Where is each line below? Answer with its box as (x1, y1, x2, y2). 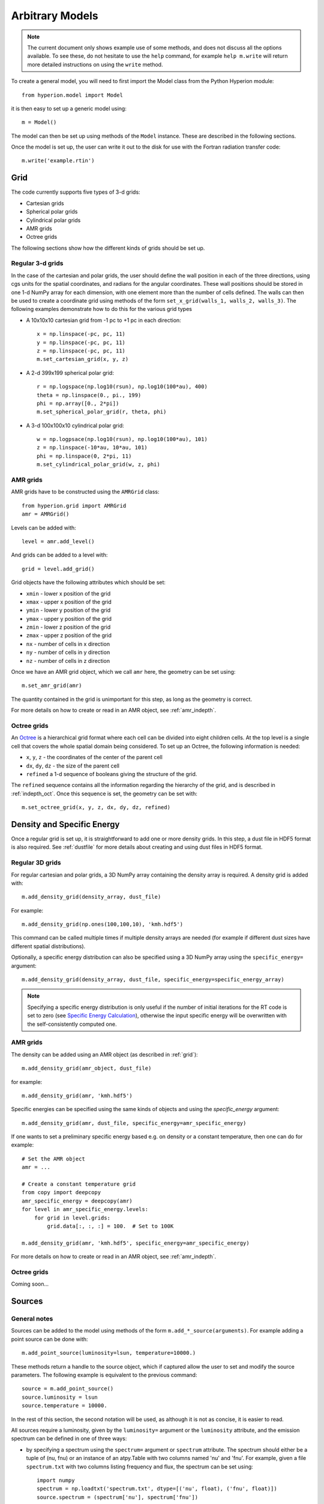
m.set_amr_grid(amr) (22, 682, 82, 689)
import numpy (37, 1477, 75, 1484)
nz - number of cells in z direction (26, 657, 110, 664)
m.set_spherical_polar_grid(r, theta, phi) (37, 408, 167, 415)
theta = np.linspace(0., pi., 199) (37, 392, 142, 398)
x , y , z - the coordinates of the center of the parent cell (26, 754, 163, 761)
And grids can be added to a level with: (11, 551, 108, 559)
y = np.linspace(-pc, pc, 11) (37, 339, 126, 346)
